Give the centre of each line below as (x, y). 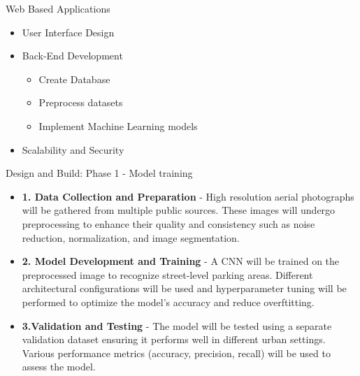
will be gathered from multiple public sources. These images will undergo (179, 210)
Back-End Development (72, 56)
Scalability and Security (73, 149)
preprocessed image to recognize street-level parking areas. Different (167, 274)
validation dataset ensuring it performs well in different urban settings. (174, 339)
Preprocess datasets (81, 102)
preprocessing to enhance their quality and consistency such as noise (168, 223)
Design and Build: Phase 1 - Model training (99, 173)
